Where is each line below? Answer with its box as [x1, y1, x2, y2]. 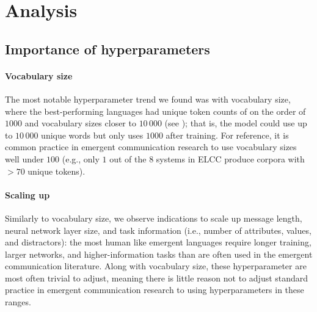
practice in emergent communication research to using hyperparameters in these [5, 283, 304, 296]
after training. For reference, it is [166, 128, 289, 141]
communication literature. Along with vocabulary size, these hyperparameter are [5, 259, 307, 272]
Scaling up [5, 188, 50, 201]
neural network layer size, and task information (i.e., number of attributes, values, [5, 223, 312, 236]
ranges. [5, 296, 31, 308]
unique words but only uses [41, 128, 144, 141]
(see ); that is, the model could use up [164, 117, 307, 129]
